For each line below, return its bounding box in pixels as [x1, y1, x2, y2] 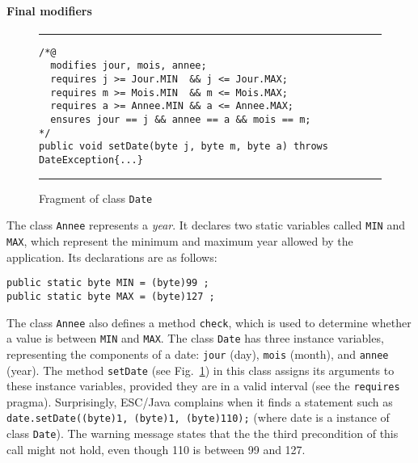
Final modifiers [6, 2, 92, 19]
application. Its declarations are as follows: [6, 248, 217, 265]
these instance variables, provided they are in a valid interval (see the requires [6, 377, 400, 394]
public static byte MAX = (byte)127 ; [6, 290, 215, 302]
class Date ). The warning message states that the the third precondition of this [6, 425, 399, 442]
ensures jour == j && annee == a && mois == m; [50, 114, 311, 126]
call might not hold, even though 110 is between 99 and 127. [6, 440, 306, 457]
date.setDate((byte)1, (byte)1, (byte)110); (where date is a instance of [6, 409, 390, 426]
